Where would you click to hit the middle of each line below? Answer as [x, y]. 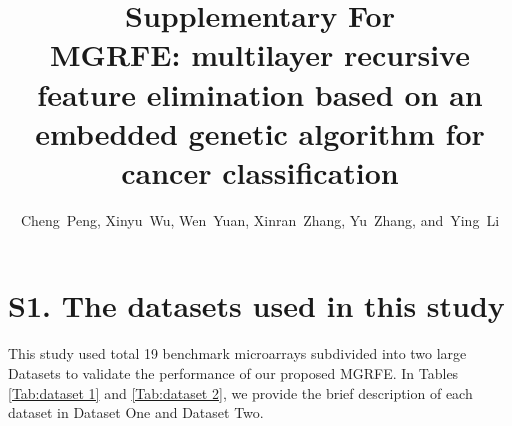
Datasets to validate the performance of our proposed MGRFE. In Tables [233, 373]
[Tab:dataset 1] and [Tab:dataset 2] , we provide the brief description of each [240, 392]
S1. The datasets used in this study [256, 305]
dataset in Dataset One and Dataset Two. [136, 412]
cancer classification [260, 171]
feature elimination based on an [260, 93]
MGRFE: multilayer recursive [260, 54]
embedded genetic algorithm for [260, 132]
